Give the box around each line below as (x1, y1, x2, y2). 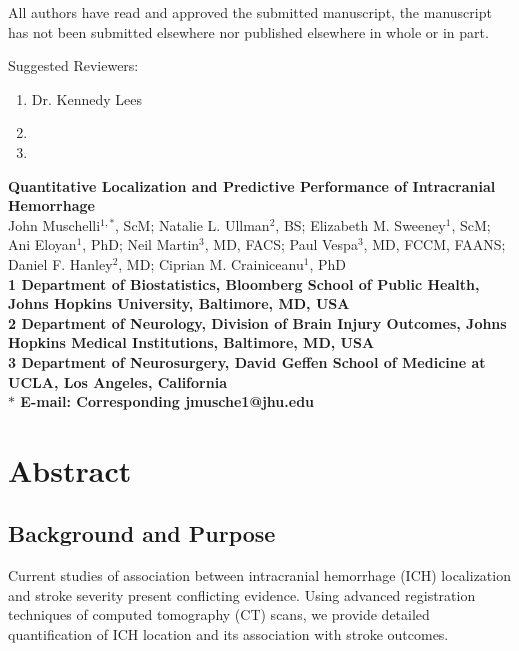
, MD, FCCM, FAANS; (363, 234, 506, 255)
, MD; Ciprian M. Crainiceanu (118, 253, 304, 274)
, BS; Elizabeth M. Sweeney (275, 214, 446, 235)
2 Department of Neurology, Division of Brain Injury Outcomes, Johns (8, 312, 507, 333)
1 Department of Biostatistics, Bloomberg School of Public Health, (8, 273, 480, 294)
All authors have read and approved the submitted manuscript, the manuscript (8, 2, 492, 22)
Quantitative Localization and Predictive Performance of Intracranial (8, 175, 496, 196)
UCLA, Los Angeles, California (8, 371, 227, 392)
